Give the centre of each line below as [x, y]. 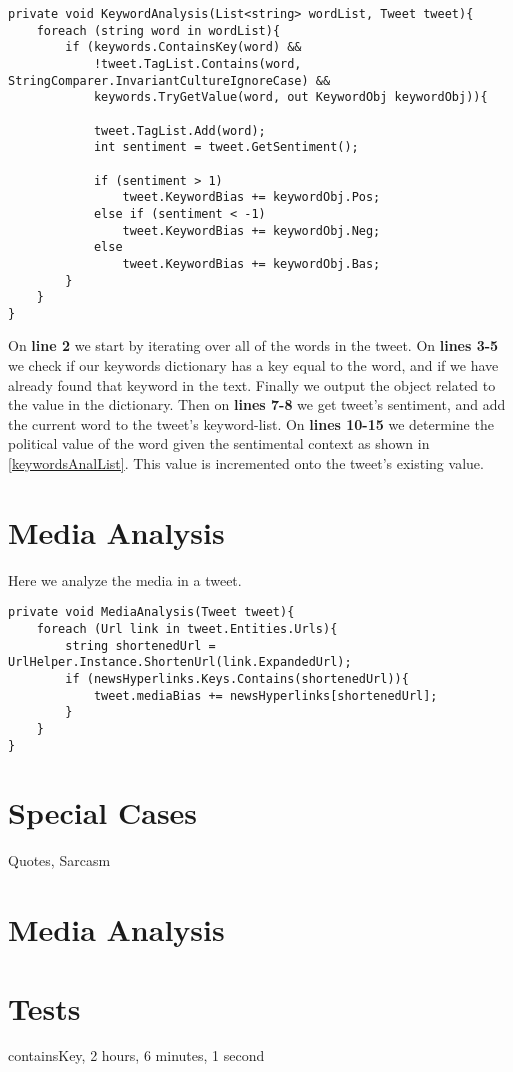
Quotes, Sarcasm [59, 860]
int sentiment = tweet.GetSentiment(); [226, 147]
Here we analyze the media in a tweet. [125, 579]
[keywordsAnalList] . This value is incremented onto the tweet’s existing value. [246, 463]
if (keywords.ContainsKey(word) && [183, 47]
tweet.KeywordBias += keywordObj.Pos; [251, 197]
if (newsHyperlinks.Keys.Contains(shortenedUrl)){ [237, 678]
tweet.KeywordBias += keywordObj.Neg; [251, 230]
